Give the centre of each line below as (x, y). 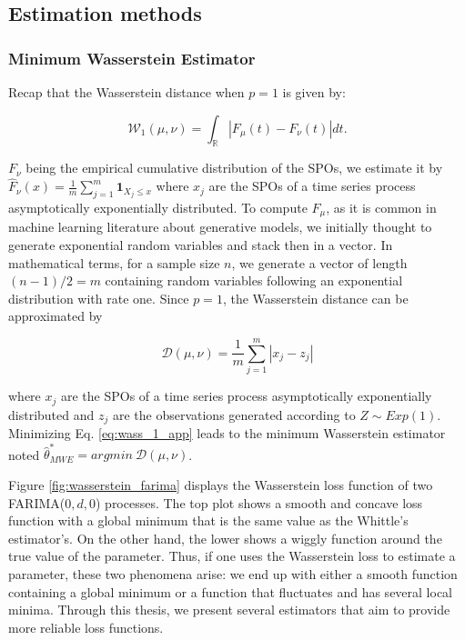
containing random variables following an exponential (254, 280)
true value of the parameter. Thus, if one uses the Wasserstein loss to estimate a (232, 556)
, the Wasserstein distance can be (315, 298)
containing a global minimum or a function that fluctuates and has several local (230, 591)
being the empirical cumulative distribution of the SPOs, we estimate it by (234, 168)
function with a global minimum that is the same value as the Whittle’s (208, 520)
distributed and (51, 414)
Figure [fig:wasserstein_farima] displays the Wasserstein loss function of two (221, 484)
